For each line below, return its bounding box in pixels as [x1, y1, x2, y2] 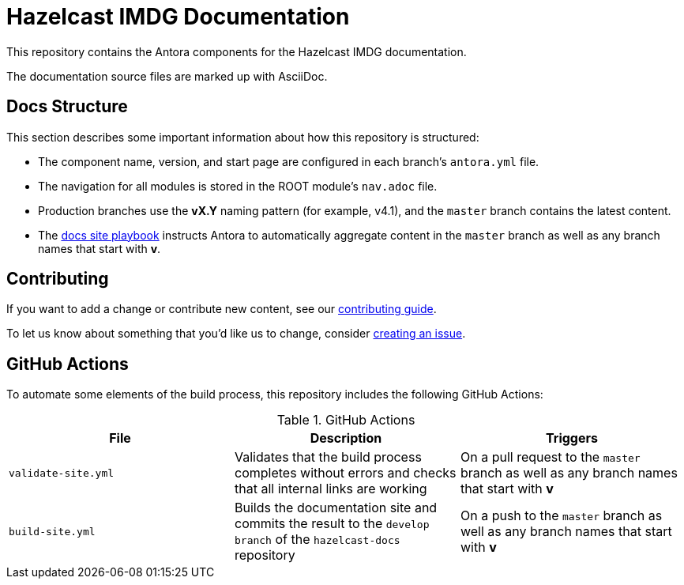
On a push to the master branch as [460, 508, 663, 524]
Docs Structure [6, 96, 128, 117]
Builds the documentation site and [234, 500, 438, 516]
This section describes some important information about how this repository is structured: [6, 130, 479, 144]
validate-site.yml [9, 466, 115, 479]
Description [310, 430, 382, 447]
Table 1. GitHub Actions [276, 412, 415, 428]
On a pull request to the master [460, 449, 641, 466]
